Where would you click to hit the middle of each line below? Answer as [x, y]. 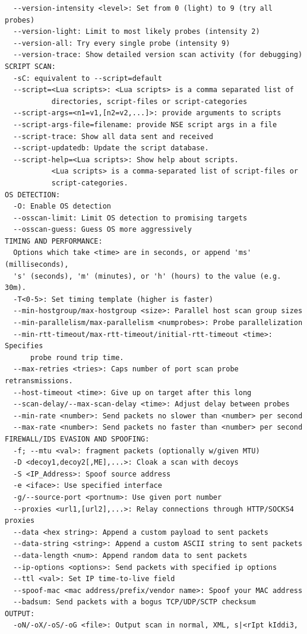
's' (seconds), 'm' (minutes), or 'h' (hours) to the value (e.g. [147, 276]
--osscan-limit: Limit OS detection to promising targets [130, 218]
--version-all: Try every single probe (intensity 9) [122, 43]
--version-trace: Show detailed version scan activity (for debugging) [158, 55]
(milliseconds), [37, 265]
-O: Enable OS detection [62, 206]
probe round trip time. [77, 357]
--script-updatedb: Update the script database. [111, 148]
